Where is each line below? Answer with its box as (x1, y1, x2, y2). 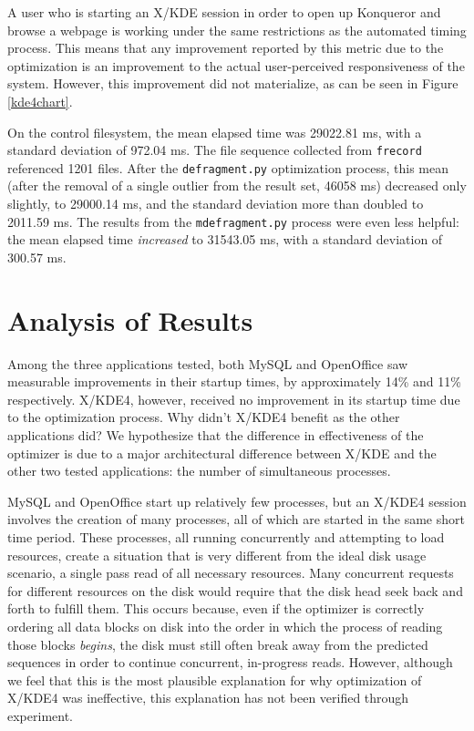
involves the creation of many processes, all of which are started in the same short (7, 510, 465, 529)
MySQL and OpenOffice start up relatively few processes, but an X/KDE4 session (7, 491, 467, 510)
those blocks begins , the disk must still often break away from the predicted (7, 634, 428, 654)
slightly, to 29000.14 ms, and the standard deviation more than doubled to (7, 194, 424, 213)
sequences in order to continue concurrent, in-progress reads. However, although (7, 653, 453, 672)
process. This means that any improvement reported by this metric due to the (7, 38, 444, 57)
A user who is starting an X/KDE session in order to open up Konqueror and (7, 3, 441, 21)
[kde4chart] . (7, 91, 73, 110)
